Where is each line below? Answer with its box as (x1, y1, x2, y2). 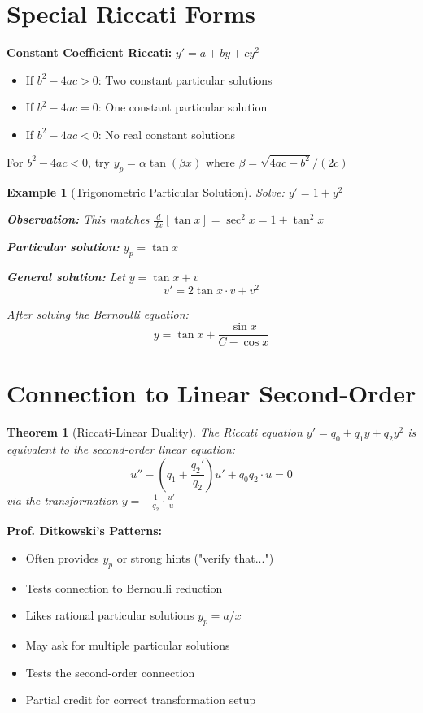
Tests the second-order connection (25, 663, 195, 680)
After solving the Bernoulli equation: (7, 306, 189, 323)
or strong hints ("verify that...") (116, 550, 274, 567)
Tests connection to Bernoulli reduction (25, 579, 223, 596)
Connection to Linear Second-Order (7, 376, 416, 410)
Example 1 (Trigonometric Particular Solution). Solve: (7, 183, 285, 200)
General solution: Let (7, 267, 125, 285)
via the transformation (7, 491, 118, 508)
